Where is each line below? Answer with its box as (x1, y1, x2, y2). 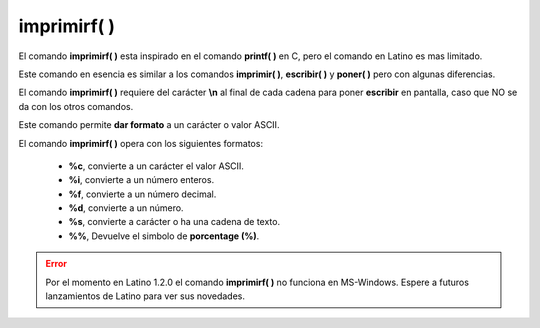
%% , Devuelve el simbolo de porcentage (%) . (68, 230, 260, 242)
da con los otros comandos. (18, 100, 134, 112)
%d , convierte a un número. (68, 202, 184, 214)
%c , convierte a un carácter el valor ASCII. (68, 160, 245, 172)
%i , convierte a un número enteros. (68, 174, 215, 186)
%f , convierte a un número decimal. (68, 188, 217, 200)
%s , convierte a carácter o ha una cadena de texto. (68, 216, 280, 228)
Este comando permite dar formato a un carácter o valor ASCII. (18, 119, 280, 131)
